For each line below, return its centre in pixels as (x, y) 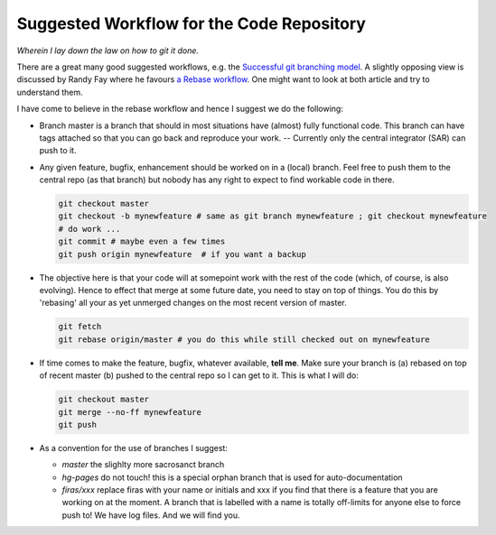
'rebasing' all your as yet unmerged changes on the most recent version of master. (193, 303)
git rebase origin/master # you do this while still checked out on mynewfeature (244, 339)
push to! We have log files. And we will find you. (151, 515)
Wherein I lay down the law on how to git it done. (108, 51)
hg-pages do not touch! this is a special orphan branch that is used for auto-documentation (232, 477)
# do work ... (89, 229)
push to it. (58, 151)
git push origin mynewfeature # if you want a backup (182, 254)
